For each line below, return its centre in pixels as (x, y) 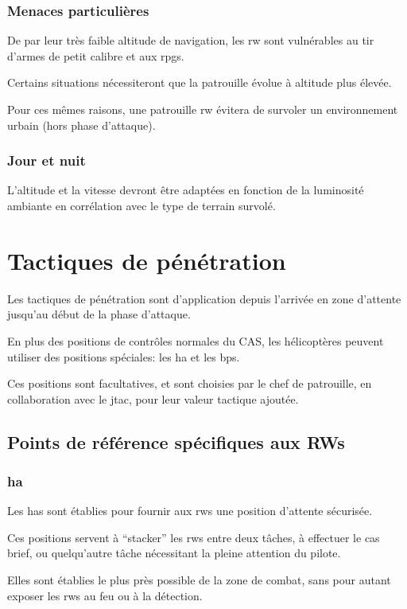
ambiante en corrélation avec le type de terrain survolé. (141, 205)
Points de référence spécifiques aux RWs (176, 441)
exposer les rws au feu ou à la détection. (105, 595)
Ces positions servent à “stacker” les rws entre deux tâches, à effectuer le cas (194, 537)
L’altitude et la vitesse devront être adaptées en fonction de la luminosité (186, 190)
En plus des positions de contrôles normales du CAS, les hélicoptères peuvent (196, 340)
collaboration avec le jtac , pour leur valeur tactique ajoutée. (153, 398)
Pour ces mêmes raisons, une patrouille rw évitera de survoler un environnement (203, 109)
